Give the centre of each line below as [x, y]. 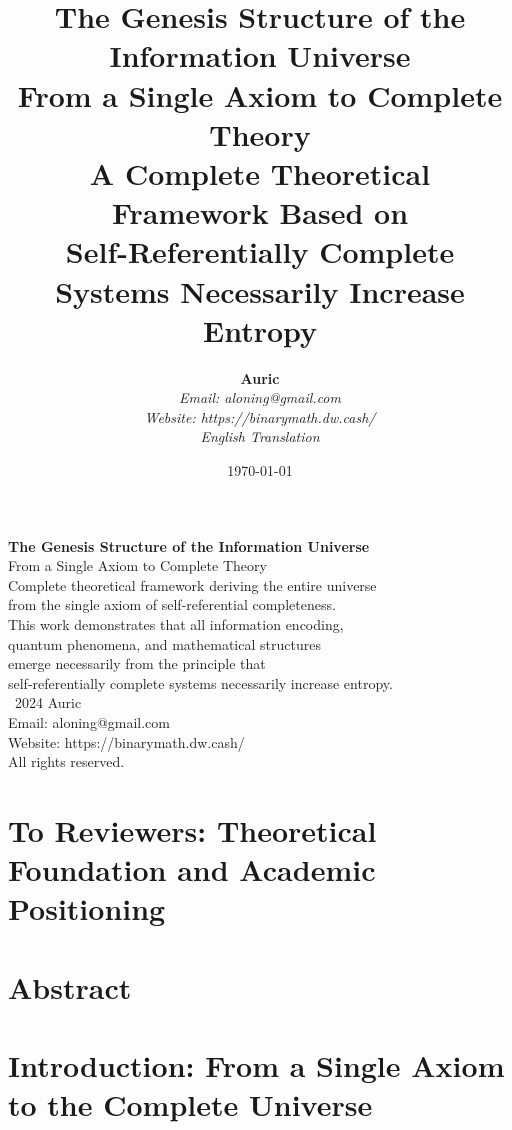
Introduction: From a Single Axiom [256, 1065]
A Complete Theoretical [260, 172]
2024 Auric [48, 702]
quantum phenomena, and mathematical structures [164, 643]
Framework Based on [260, 212]
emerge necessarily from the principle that [137, 663]
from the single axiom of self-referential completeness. [172, 604]
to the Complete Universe [190, 1104]
